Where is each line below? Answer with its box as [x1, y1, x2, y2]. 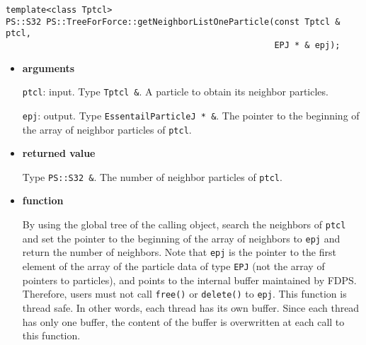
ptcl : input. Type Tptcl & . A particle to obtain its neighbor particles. [22, 84, 328, 99]
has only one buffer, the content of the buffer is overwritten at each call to [22, 314, 345, 329]
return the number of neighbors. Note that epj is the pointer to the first [22, 245, 336, 259]
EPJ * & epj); [274, 40, 341, 50]
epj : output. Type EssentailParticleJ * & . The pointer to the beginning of [22, 107, 360, 122]
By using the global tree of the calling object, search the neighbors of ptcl [22, 217, 346, 232]
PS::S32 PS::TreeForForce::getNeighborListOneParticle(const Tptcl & [6, 16, 341, 27]
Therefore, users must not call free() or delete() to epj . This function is [22, 286, 347, 301]
